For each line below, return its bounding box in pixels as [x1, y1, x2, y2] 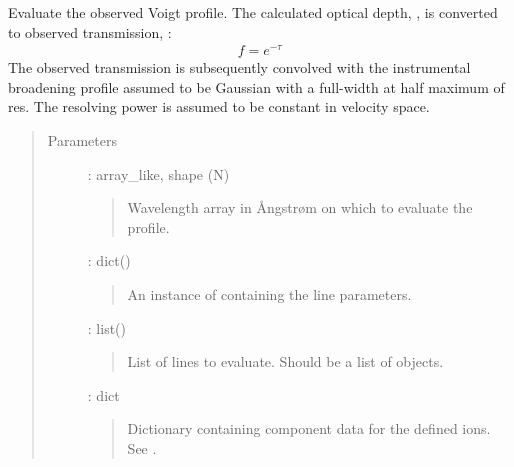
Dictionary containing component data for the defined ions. [127, 418, 491, 439]
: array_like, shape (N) [87, 163, 230, 184]
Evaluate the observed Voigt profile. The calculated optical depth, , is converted [8, 2, 498, 22]
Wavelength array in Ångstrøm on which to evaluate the [127, 197, 473, 218]
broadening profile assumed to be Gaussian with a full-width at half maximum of [8, 76, 505, 97]
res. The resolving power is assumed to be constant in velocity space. [8, 96, 430, 117]
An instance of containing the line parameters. [127, 284, 412, 305]
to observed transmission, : [8, 21, 172, 42]
